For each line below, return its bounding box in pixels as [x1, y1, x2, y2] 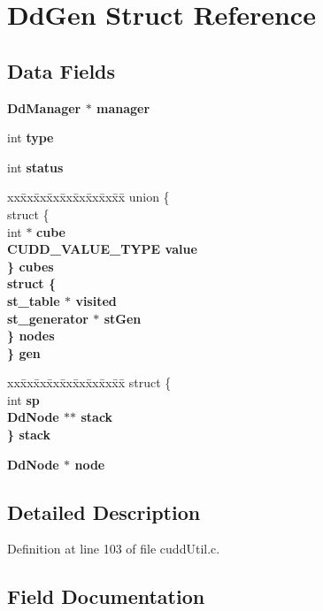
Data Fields [7, 57, 116, 84]
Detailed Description [7, 498, 201, 525]
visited [75, 291, 117, 309]
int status [7, 157, 64, 176]
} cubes [7, 256, 54, 275]
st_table [7, 291, 60, 309]
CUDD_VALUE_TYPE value [7, 240, 197, 258]
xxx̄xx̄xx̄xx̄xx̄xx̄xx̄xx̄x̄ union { [7, 187, 170, 206]
